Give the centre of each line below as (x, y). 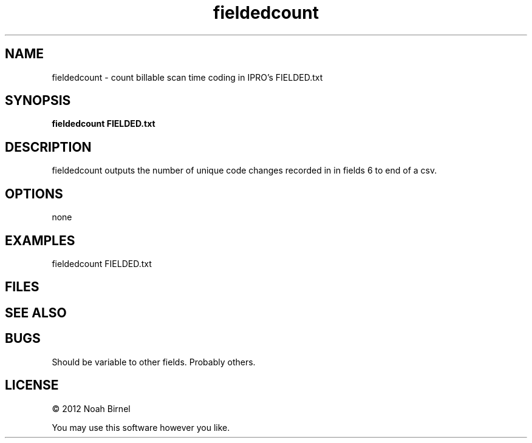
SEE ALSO (36, 313)
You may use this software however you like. (141, 427)
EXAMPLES (40, 240)
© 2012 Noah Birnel (91, 408)
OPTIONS (34, 194)
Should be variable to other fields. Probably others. (154, 362)
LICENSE (32, 385)
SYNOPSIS (38, 101)
